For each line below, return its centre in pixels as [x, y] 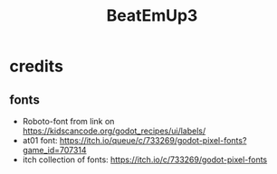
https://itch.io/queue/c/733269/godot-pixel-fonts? [153, 140]
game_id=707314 [55, 150]
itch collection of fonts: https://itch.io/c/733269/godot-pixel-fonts [145, 160]
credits [36, 66]
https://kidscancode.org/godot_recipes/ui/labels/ [114, 131]
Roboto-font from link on [68, 121]
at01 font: [40, 140]
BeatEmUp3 [152, 16]
